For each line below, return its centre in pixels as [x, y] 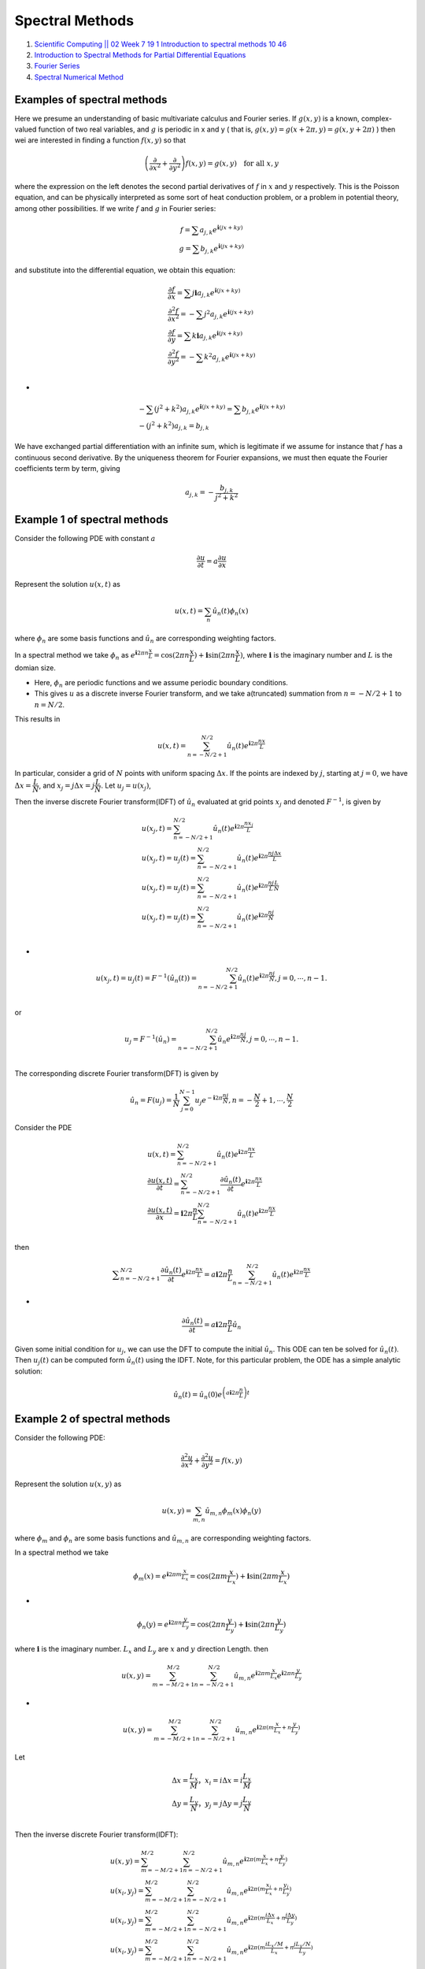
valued [26, 129]
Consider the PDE [43, 1127]
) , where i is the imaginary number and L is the [316, 654]
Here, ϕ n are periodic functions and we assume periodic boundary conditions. [161, 683]
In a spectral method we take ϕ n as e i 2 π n [81, 655]
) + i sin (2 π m [257, 1576]
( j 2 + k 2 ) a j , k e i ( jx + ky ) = [193, 409]
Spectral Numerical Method [79, 77]
